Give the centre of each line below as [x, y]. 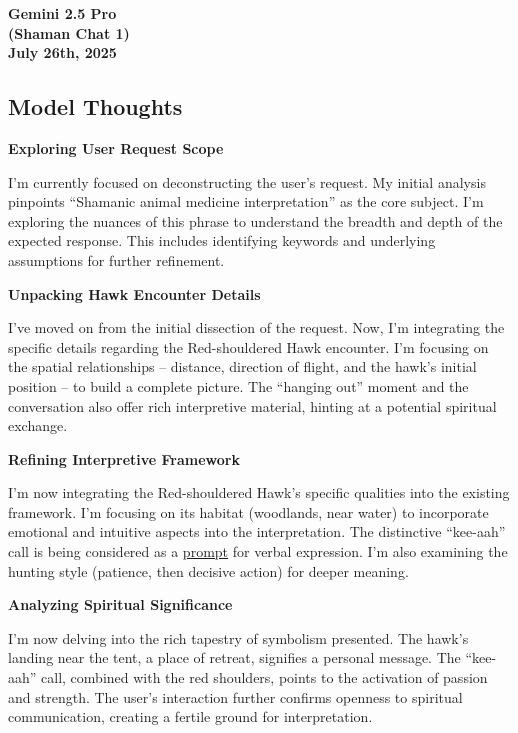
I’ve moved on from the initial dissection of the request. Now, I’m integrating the [256, 327]
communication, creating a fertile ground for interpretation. [190, 716]
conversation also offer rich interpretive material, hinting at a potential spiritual [252, 405]
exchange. [38, 425]
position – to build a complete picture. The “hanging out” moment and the [238, 385]
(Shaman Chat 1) [69, 32]
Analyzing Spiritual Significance [120, 604]
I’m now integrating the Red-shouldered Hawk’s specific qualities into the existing [259, 492]
